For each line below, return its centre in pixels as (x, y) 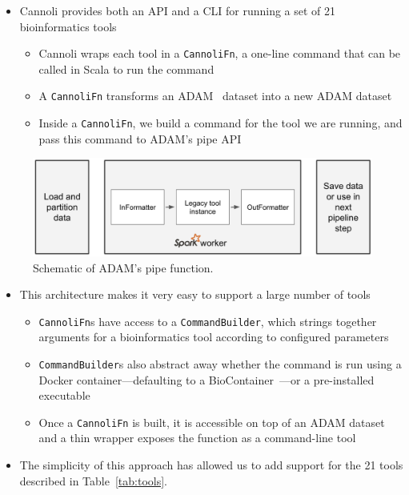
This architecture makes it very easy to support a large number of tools (195, 294)
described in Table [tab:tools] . (93, 480)
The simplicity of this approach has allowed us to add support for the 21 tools (211, 465)
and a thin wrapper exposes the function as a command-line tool (197, 438)
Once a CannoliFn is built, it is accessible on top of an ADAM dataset (212, 422)
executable (64, 395)
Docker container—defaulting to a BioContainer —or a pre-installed (207, 379)
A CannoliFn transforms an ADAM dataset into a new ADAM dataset (215, 96)
